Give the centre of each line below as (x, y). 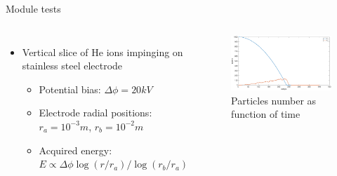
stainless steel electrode (72, 66)
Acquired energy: (75, 150)
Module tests (33, 8)
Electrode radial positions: (95, 113)
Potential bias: (70, 89)
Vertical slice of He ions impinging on (103, 52)
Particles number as (274, 100)
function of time (266, 114)
